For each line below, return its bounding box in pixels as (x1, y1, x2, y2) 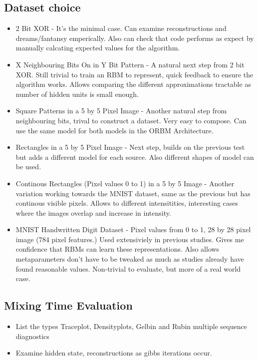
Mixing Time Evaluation (4, 298, 133, 313)
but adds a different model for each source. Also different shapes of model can (15, 151, 254, 162)
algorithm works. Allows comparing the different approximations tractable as (15, 79, 251, 89)
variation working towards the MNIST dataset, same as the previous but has (15, 188, 251, 198)
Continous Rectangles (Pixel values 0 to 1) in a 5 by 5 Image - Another (15, 178, 235, 188)
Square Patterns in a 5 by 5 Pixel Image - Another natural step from (15, 105, 227, 116)
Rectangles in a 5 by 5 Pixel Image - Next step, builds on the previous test (15, 142, 245, 152)
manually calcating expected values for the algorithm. (15, 42, 180, 53)
